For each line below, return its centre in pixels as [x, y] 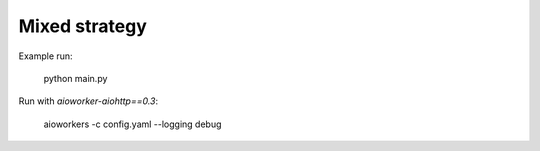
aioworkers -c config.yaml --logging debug [132, 124]
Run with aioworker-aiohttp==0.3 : [88, 101]
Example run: [46, 56]
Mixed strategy [82, 26]
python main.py [75, 78]
